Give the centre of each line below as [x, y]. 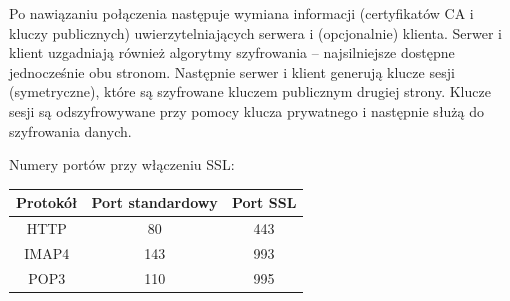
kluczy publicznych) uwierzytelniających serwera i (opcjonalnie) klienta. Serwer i [256, 32]
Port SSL [264, 202]
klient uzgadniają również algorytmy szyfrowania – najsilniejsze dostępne [232, 52]
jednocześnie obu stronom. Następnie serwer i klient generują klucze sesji [232, 71]
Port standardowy [154, 202]
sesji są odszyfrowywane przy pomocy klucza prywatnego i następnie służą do [247, 110]
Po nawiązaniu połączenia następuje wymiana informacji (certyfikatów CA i [241, 13]
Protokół [47, 202]
